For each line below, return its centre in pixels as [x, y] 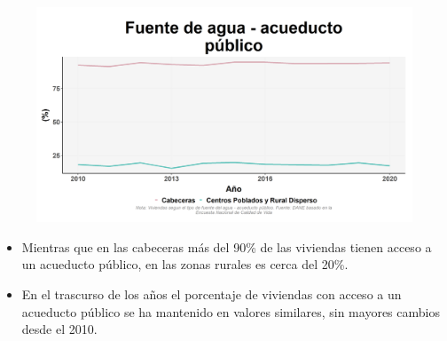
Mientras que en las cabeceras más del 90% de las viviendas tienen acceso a [227, 246]
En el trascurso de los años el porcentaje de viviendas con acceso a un [212, 294]
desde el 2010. [59, 329]
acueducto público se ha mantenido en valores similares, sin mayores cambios [231, 311]
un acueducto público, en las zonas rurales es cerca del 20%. [185, 264]
